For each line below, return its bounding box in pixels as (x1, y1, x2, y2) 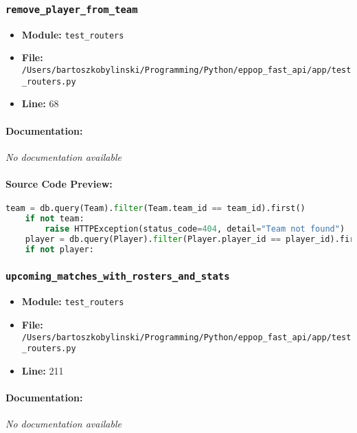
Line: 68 (21, 96, 59, 111)
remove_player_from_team (5, 3, 138, 15)
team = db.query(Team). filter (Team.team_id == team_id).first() (5, 203, 306, 214)
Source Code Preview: (5, 176, 113, 190)
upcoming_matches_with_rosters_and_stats (5, 271, 230, 282)
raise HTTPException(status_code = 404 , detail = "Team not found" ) (45, 223, 345, 234)
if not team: (25, 214, 84, 223)
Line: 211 (21, 363, 64, 377)
